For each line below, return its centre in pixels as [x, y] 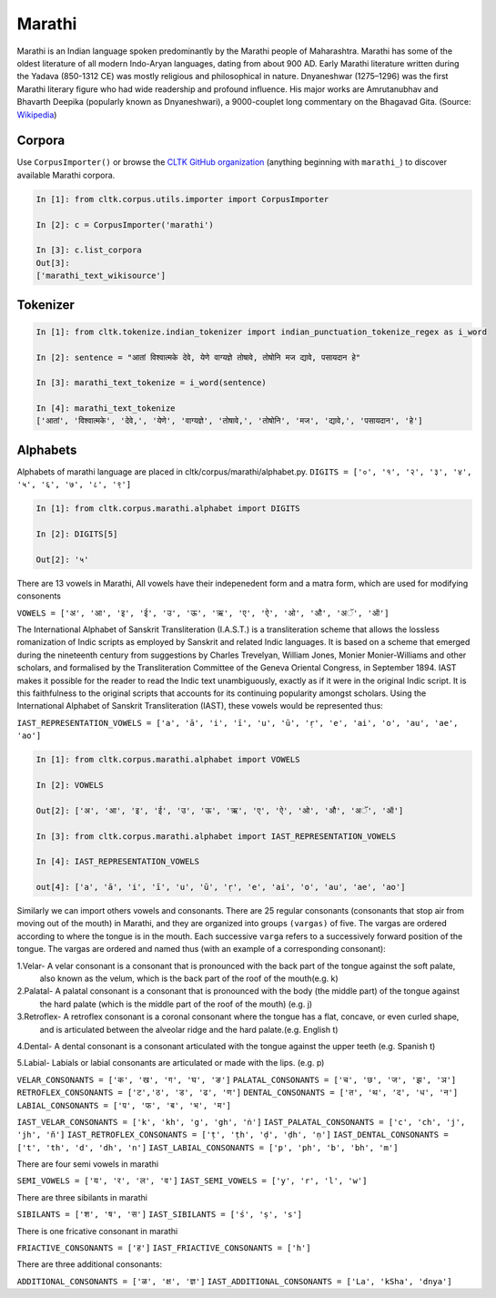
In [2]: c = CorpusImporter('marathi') [125, 225]
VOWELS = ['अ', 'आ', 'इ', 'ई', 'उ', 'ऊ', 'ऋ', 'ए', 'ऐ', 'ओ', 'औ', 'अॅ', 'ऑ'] [203, 613]
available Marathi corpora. [66, 175]
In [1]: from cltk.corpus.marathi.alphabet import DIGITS [168, 509]
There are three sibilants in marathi [82, 1197]
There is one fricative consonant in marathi [97, 1231]
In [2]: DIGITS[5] [77, 534]
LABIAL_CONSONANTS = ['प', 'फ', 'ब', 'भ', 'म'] [124, 1105]
